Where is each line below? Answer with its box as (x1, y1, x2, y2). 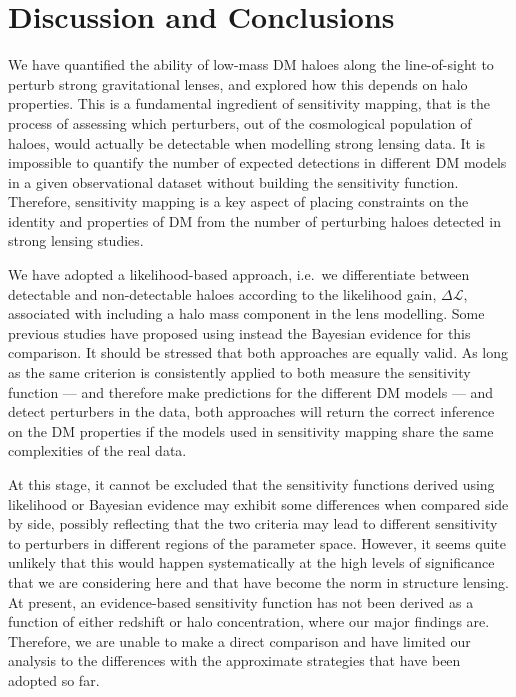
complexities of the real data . (8, 440, 187, 461)
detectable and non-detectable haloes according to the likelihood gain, (8, 283, 437, 304)
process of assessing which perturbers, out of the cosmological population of (8, 112, 472, 133)
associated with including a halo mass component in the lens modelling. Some (8, 303, 485, 324)
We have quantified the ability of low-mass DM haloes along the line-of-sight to (8, 54, 494, 75)
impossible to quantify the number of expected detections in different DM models (8, 152, 507, 173)
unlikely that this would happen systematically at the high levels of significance (8, 552, 495, 573)
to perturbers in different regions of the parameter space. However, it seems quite (8, 532, 507, 553)
